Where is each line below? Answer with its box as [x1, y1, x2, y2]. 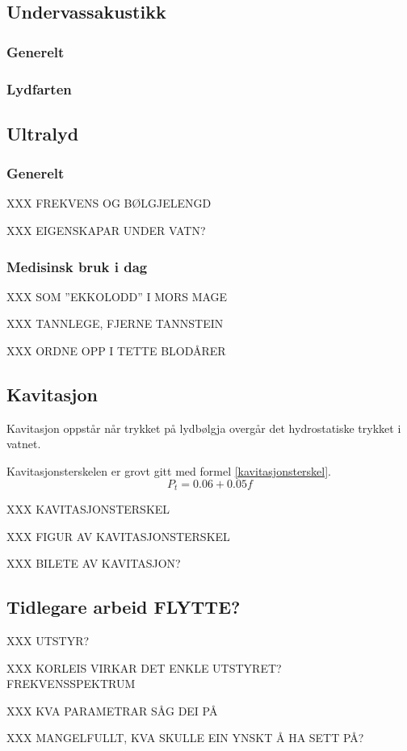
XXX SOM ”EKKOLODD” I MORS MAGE [6, 287, 228, 304]
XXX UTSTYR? [6, 632, 90, 649]
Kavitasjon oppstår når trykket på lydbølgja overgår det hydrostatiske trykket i [6, 419, 401, 436]
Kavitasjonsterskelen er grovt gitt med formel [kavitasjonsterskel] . [6, 463, 332, 480]
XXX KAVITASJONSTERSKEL [6, 501, 170, 518]
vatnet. [6, 435, 41, 452]
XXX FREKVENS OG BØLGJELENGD [6, 195, 212, 212]
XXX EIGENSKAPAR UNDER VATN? [6, 222, 206, 239]
